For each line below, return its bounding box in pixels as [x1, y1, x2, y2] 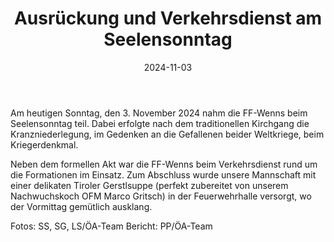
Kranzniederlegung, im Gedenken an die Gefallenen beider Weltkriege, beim [10, 128, 325, 140]
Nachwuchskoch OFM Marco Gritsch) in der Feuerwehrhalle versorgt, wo [10, 190, 312, 202]
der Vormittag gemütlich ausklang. [10, 200, 153, 212]
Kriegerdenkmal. [10, 138, 79, 151]
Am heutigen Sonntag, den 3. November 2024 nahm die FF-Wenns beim [10, 107, 308, 119]
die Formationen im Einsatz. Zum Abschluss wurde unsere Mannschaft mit [10, 168, 317, 181]
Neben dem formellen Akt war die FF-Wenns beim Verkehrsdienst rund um [10, 158, 318, 170]
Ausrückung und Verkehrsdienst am [13, 7, 323, 30]
